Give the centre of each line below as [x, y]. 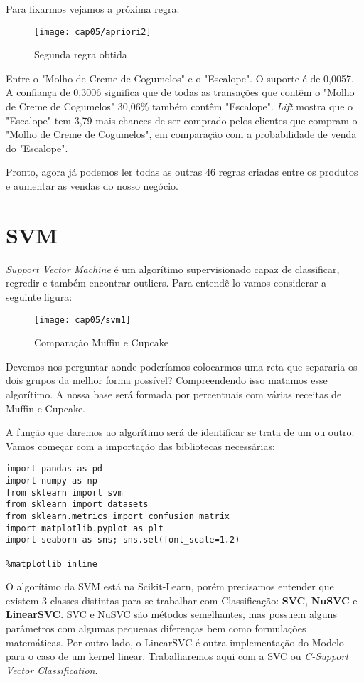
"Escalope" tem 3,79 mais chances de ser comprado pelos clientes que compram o [182, 120]
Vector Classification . [52, 670]
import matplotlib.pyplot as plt [85, 528]
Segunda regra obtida [81, 54]
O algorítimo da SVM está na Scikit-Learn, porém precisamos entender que [170, 586]
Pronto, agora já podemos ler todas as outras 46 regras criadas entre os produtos [182, 172]
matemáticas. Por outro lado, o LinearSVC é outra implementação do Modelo [175, 642]
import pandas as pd [54, 469]
